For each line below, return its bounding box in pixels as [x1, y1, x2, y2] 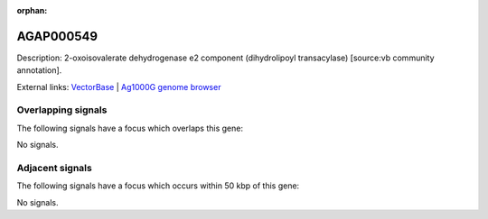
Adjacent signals [16, 161, 92, 174]
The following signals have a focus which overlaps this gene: [16, 123, 244, 133]
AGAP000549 [16, 28, 99, 44]
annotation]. [16, 65, 62, 76]
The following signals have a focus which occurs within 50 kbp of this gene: [16, 180, 300, 191]
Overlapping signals [16, 104, 108, 116]
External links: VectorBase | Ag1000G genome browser [16, 81, 221, 92]
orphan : [16, 5, 48, 15]
